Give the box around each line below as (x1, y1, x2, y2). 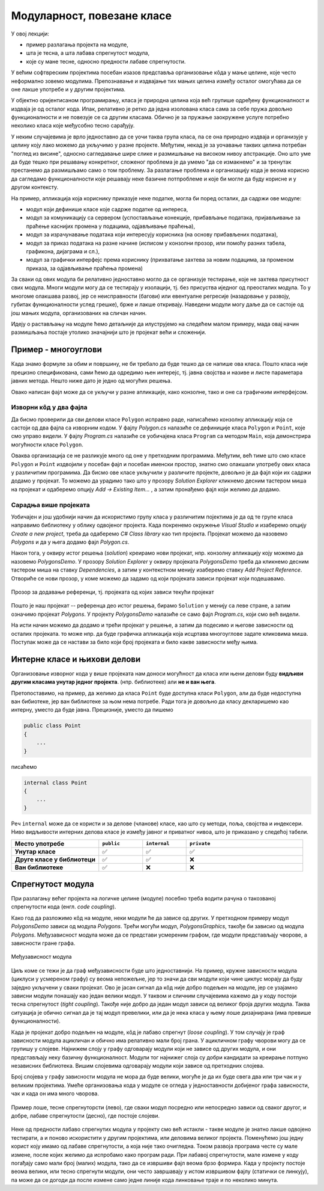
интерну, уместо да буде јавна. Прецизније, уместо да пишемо (11, 706, 173, 713)
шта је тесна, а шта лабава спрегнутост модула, (26, 49, 150, 57)
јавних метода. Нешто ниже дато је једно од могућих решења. (11, 377, 172, 384)
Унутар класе (14, 847, 56, 855)
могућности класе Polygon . (11, 441, 83, 448)
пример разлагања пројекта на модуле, (26, 41, 128, 48)
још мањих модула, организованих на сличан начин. (11, 309, 147, 316)
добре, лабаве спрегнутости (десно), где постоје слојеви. (11, 1112, 160, 1119)
